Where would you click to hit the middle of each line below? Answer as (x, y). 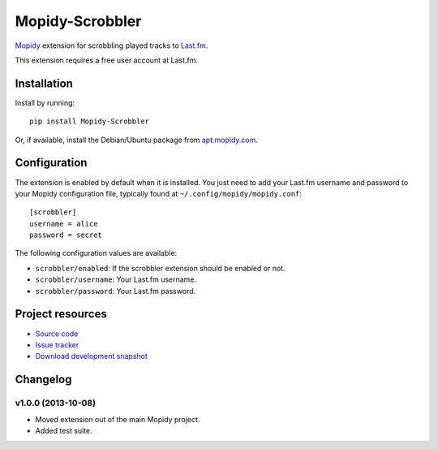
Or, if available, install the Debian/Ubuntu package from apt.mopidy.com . (137, 140)
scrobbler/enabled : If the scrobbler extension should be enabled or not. (160, 268)
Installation (44, 83)
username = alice (64, 224)
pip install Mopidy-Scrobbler (90, 121)
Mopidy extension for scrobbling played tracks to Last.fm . (112, 45)
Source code (57, 334)
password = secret (66, 235)
